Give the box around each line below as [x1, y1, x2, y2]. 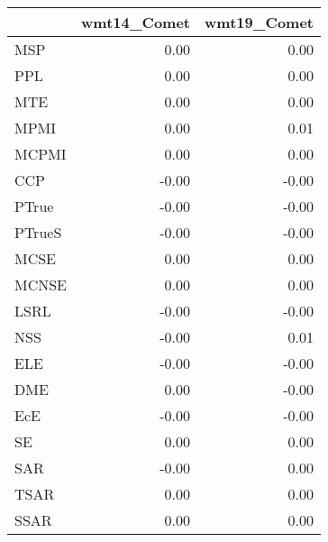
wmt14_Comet [81, 12, 191, 32]
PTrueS [14, 222, 62, 243]
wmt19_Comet [205, 12, 314, 32]
